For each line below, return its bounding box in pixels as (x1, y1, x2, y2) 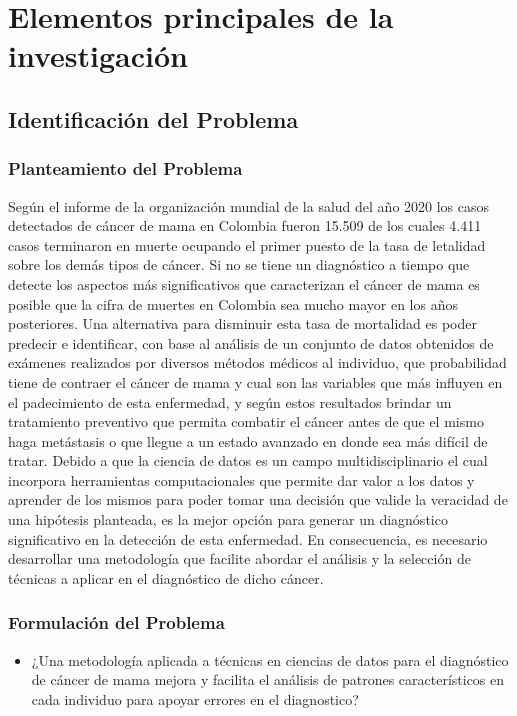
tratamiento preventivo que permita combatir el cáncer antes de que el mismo (8, 411, 484, 432)
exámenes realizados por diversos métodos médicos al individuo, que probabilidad (8, 352, 507, 373)
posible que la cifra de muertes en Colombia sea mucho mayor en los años (8, 293, 458, 314)
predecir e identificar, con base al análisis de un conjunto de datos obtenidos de (8, 332, 494, 353)
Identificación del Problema (8, 103, 299, 134)
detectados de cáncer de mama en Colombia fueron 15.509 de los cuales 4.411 (8, 215, 482, 236)
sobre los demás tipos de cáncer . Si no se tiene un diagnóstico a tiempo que (8, 254, 470, 275)
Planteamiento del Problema (8, 156, 243, 181)
